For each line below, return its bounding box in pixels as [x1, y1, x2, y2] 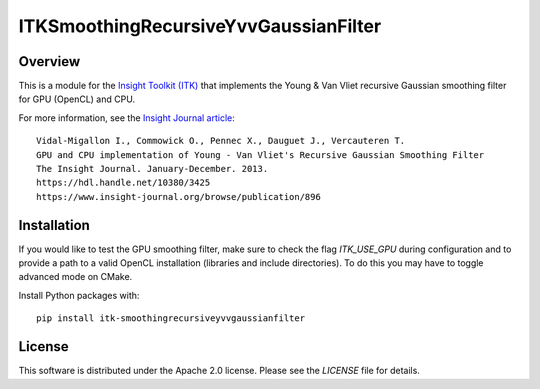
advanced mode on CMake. [18, 271, 133, 283]
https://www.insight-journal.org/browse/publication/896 [36, 191, 322, 202]
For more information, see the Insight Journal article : [18, 111, 235, 124]
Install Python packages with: [18, 289, 140, 301]
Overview [18, 53, 81, 70]
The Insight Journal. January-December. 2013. [36, 163, 269, 175]
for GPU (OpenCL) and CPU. [18, 93, 135, 105]
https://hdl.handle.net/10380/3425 [36, 177, 211, 189]
